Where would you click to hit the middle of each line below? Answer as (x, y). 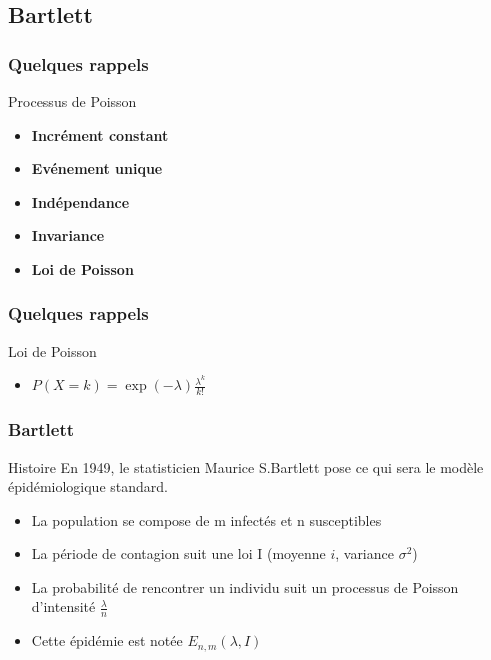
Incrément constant (100, 134)
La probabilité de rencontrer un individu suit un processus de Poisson (245, 586)
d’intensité (63, 606)
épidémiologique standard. (88, 486)
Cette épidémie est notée (107, 640)
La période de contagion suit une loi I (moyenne (178, 553)
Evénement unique (97, 168)
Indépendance (80, 201)
